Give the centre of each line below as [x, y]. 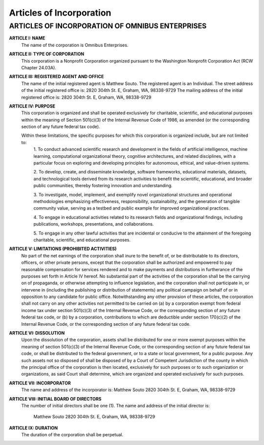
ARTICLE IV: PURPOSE [32, 106]
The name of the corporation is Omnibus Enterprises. [75, 45]
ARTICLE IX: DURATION [33, 428]
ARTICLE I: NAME [27, 38]
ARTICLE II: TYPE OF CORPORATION [47, 54]
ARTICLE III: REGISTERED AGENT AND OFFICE [56, 77]
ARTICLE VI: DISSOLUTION [37, 333]
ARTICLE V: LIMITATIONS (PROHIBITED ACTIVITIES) [63, 249]
